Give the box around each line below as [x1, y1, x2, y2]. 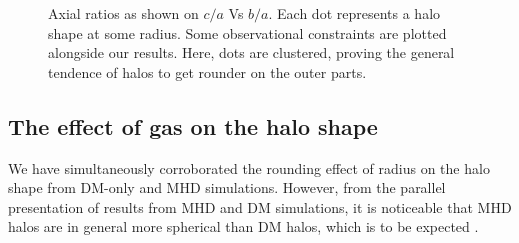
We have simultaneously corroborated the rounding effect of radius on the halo [8, 157, 490, 178]
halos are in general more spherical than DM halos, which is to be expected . [8, 216, 479, 237]
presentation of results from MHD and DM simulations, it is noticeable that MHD [8, 196, 512, 217]
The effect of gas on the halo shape [8, 110, 378, 141]
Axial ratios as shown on [48, 3, 199, 23]
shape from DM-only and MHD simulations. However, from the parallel [8, 177, 446, 198]
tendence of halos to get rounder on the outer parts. [48, 61, 367, 82]
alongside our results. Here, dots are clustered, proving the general [48, 42, 455, 63]
